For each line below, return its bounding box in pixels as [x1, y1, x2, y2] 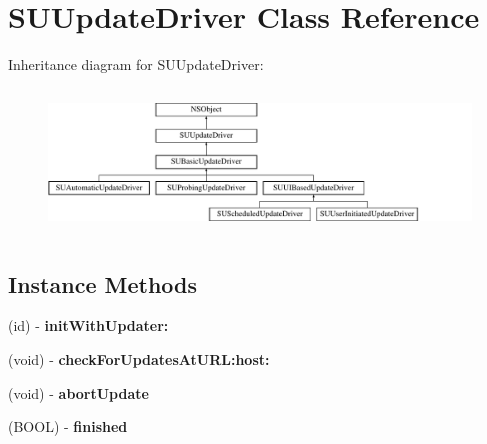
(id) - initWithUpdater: [8, 315, 169, 336]
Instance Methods [8, 268, 197, 299]
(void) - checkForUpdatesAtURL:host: [8, 349, 270, 370]
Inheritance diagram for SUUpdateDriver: [8, 54, 264, 75]
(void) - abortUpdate [8, 382, 149, 403]
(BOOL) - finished [8, 416, 128, 437]
